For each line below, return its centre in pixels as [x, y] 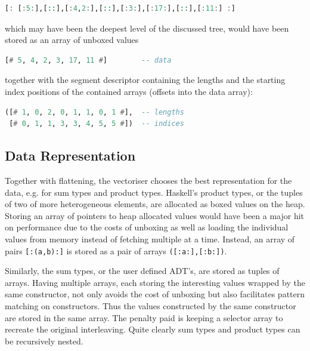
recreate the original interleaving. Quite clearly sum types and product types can [153, 329]
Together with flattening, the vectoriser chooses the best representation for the [148, 180]
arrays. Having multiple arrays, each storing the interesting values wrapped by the [155, 282]
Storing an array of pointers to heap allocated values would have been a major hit [155, 215]
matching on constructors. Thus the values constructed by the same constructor [151, 305]
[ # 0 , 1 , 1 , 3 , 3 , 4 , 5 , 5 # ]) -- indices [97, 124]
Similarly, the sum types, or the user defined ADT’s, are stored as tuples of [142, 271]
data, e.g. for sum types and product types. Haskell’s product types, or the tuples [154, 192]
